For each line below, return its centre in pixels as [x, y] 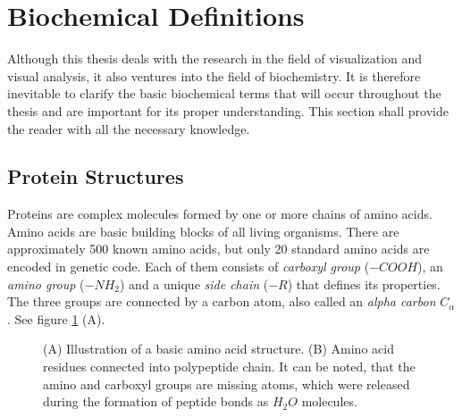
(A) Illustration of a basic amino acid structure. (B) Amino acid [218, 349]
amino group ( [46, 284]
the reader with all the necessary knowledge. [129, 128]
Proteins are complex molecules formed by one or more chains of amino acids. [220, 214]
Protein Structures [96, 176]
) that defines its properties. [364, 284]
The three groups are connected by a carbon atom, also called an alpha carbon [222, 301]
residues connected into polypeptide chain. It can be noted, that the [229, 367]
